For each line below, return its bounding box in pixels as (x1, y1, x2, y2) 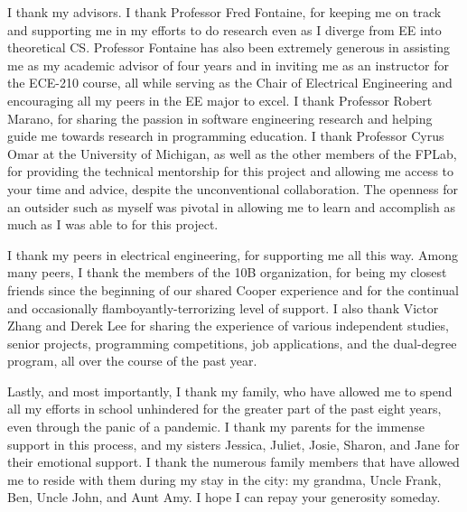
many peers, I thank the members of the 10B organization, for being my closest (7, 263, 447, 282)
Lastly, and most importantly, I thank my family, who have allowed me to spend (7, 381, 453, 400)
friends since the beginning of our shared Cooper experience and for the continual (7, 280, 459, 299)
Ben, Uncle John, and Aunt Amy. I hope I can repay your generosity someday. (7, 488, 441, 507)
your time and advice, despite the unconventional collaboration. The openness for (7, 179, 458, 198)
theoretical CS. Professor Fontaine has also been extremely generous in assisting (7, 38, 451, 57)
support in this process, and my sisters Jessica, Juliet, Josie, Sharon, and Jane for (7, 434, 460, 453)
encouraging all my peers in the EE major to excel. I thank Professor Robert (7, 90, 433, 109)
